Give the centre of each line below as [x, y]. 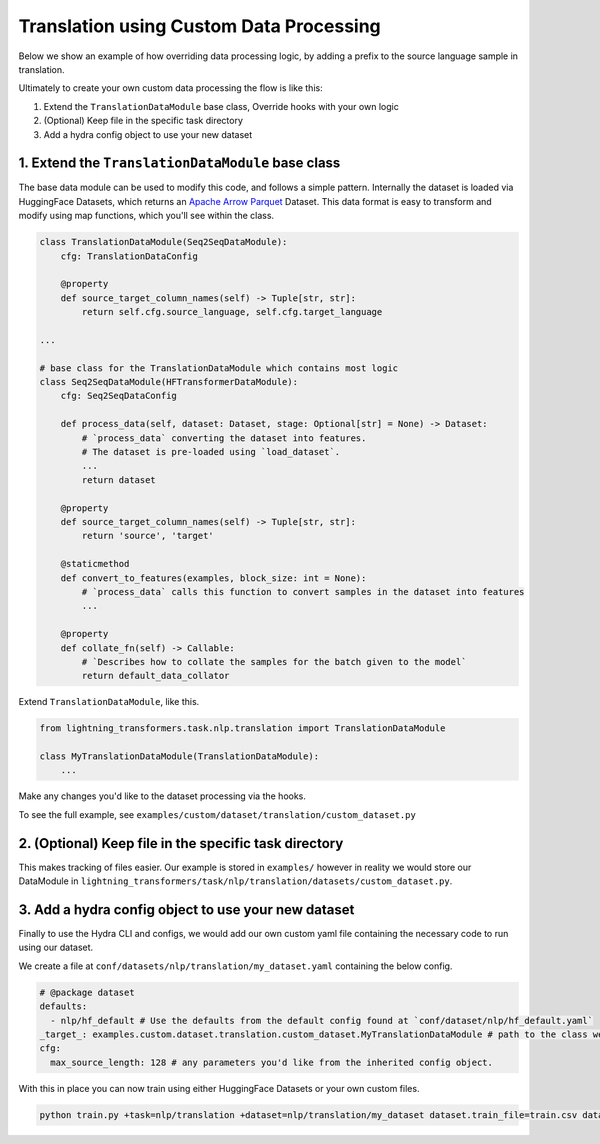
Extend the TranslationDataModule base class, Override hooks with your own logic [221, 106]
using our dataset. [56, 947]
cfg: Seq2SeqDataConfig [118, 396]
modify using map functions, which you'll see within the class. [146, 216]
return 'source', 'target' [147, 536]
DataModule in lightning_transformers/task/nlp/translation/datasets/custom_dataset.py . [235, 881]
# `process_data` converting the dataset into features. [224, 438]
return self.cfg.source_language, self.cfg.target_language [232, 312]
